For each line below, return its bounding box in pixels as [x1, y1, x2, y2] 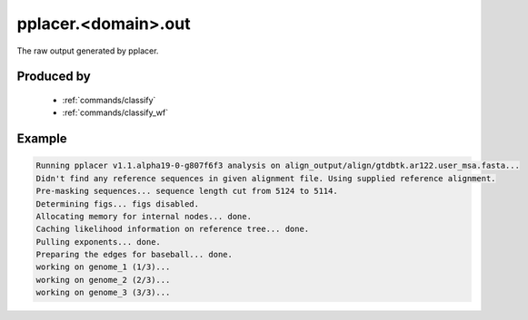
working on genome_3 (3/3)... [35, 287, 171, 298]
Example [16, 131, 67, 147]
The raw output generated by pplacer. [16, 45, 159, 56]
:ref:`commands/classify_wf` [62, 107, 168, 118]
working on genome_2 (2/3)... [35, 275, 171, 285]
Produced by [16, 69, 91, 84]
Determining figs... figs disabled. [35, 199, 200, 208]
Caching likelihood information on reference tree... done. [35, 224, 310, 235]
